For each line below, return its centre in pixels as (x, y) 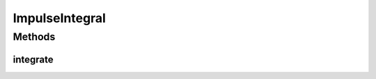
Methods (34, 37)
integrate (33, 59)
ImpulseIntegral (59, 18)
